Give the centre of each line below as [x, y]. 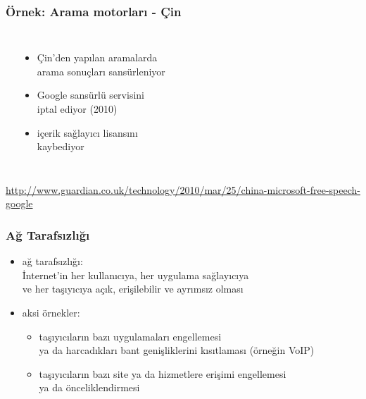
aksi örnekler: [51, 312]
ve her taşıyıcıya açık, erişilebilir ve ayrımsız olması [133, 289]
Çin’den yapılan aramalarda [97, 57]
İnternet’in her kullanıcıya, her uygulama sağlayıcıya [135, 275]
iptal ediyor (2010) [77, 109]
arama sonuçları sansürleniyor [101, 71]
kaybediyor [61, 146]
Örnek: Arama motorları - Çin [94, 11]
